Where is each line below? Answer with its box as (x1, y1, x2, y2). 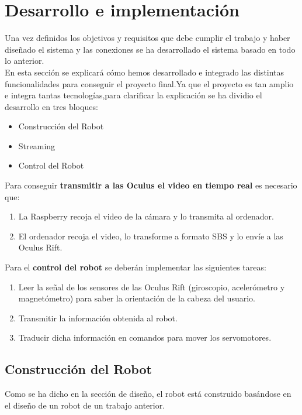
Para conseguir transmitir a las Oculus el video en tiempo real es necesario (5, 179, 297, 191)
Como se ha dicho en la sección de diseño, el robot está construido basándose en (5, 387, 291, 400)
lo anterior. (5, 54, 44, 67)
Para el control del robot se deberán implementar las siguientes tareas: (5, 261, 266, 273)
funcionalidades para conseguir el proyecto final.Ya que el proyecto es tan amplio (5, 77, 294, 90)
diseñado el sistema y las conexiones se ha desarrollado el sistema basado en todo (5, 43, 296, 55)
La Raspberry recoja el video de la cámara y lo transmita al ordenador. (18, 210, 274, 222)
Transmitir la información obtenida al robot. (18, 311, 178, 324)
